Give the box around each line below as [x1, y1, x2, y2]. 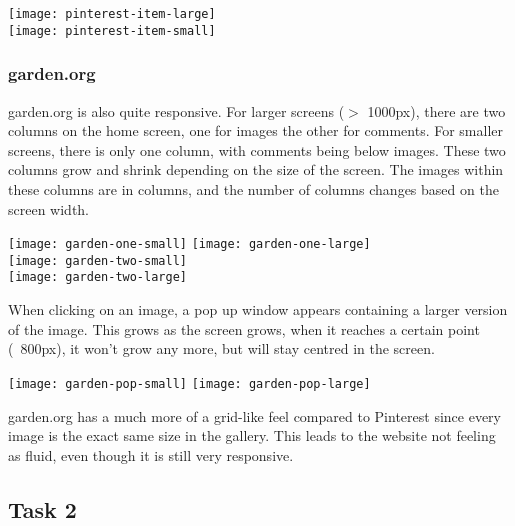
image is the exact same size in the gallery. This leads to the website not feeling [8, 425, 496, 446]
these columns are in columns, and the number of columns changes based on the [8, 178, 499, 199]
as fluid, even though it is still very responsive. [8, 444, 294, 465]
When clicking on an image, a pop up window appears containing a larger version [8, 299, 508, 320]
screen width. [8, 198, 90, 219]
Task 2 [8, 493, 77, 524]
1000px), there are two [367, 100, 506, 121]
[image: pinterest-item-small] [8, 23, 216, 38]
